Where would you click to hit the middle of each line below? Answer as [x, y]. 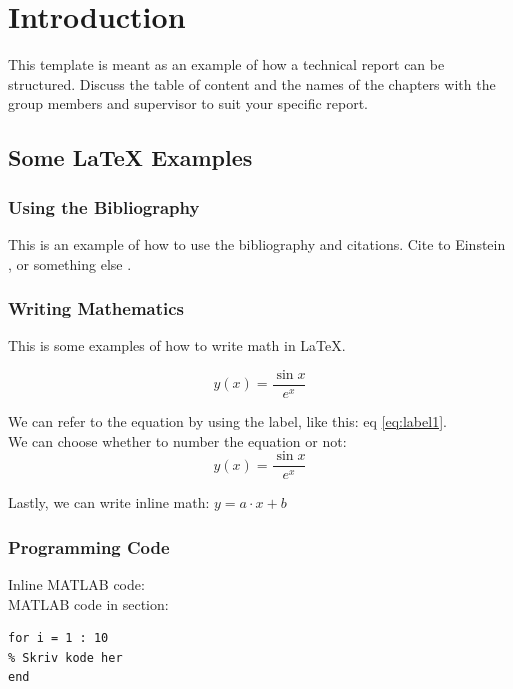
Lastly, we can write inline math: [109, 502]
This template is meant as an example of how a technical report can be [226, 64]
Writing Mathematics [96, 308]
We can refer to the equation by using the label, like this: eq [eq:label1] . [227, 420]
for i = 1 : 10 [58, 638]
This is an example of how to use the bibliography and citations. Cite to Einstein [257, 243]
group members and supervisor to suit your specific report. [188, 103]
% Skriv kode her [65, 657]
